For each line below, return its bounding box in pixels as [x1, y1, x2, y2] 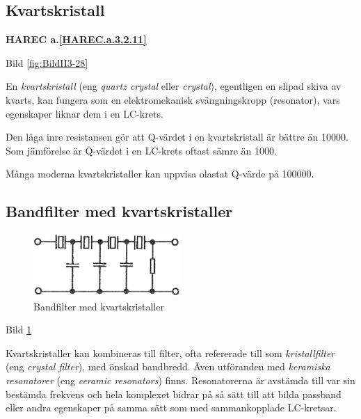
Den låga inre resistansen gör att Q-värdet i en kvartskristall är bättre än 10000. [6, 129, 348, 144]
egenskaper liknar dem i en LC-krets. [6, 106, 163, 120]
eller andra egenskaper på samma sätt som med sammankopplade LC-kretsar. [6, 400, 337, 415]
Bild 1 [6, 322, 32, 337]
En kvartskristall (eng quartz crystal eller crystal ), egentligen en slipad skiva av [6, 79, 342, 93]
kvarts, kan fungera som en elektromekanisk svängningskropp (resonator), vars [6, 92, 340, 106]
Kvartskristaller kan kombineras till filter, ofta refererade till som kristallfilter [6, 345, 335, 360]
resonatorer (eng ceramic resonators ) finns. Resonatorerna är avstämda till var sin [6, 372, 355, 387]
